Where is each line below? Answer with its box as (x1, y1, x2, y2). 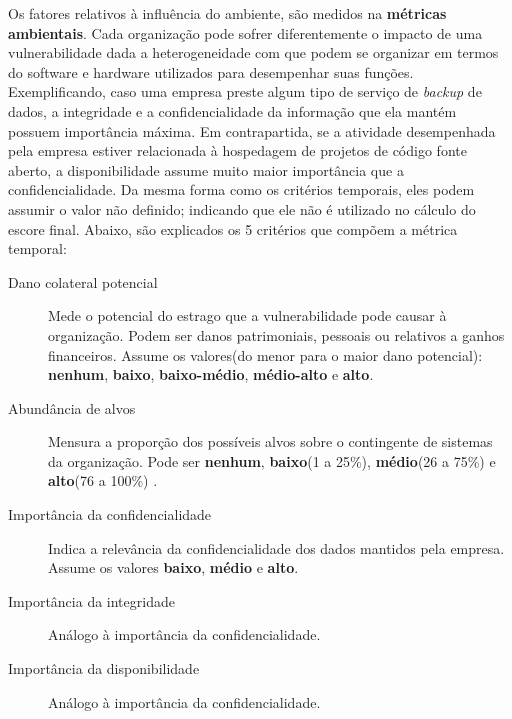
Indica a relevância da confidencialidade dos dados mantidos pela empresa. (48, 537, 505, 558)
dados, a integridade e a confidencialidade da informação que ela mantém (8, 100, 457, 121)
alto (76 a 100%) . (48, 470, 158, 491)
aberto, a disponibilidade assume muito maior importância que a (8, 159, 404, 180)
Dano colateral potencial (8, 271, 158, 292)
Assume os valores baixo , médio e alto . (48, 557, 299, 578)
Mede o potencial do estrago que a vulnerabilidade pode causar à (48, 305, 447, 326)
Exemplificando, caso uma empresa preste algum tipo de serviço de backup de (8, 81, 482, 102)
